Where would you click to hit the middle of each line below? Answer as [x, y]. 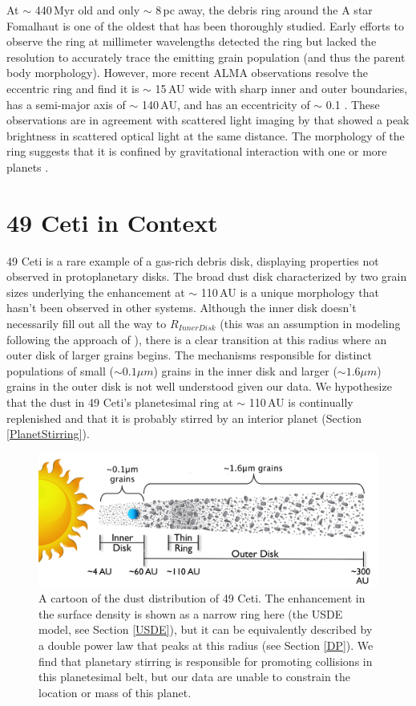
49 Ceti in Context [112, 222]
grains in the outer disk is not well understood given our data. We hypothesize [199, 386]
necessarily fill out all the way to [87, 324]
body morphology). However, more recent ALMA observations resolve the [187, 73]
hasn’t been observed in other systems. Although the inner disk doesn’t [182, 308]
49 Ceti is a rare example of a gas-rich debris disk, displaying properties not [193, 260]
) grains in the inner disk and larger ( [245, 370]
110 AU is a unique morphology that [290, 292]
